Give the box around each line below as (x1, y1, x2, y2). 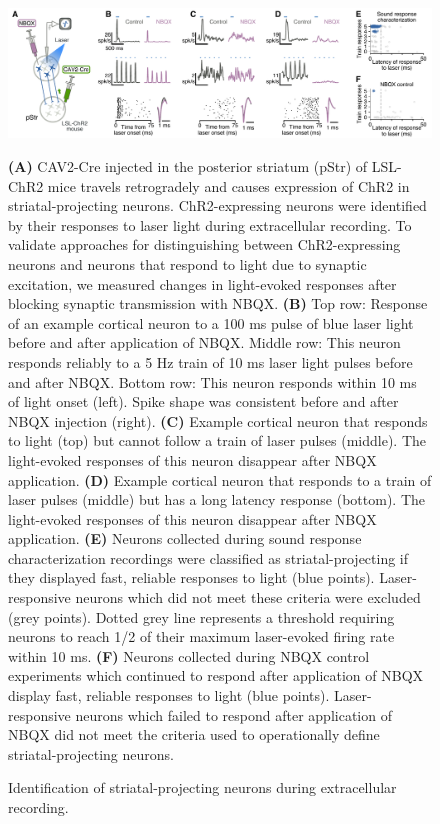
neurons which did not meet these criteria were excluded (75, 587, 421, 608)
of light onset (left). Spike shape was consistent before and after (8, 391, 399, 412)
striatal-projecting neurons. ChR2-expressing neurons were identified (8, 195, 427, 216)
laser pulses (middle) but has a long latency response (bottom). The (8, 489, 426, 510)
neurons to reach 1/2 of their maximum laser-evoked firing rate (8, 626, 395, 647)
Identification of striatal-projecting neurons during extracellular (8, 777, 397, 798)
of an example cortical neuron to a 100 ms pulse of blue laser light (8, 312, 414, 333)
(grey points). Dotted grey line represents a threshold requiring (8, 606, 395, 627)
